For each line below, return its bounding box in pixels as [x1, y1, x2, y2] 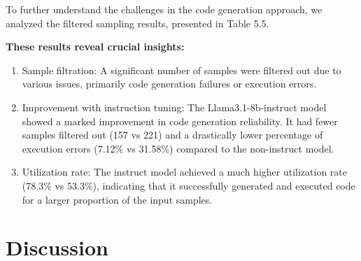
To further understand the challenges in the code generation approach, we [6, 2, 323, 16]
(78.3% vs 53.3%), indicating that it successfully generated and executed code [22, 178, 355, 192]
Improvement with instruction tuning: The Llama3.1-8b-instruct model [22, 99, 327, 114]
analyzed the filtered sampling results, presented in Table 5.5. [6, 15, 269, 30]
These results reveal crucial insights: [6, 39, 185, 54]
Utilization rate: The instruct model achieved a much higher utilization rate [22, 164, 347, 179]
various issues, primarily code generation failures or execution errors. [22, 76, 317, 91]
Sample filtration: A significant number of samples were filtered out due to [22, 62, 341, 77]
